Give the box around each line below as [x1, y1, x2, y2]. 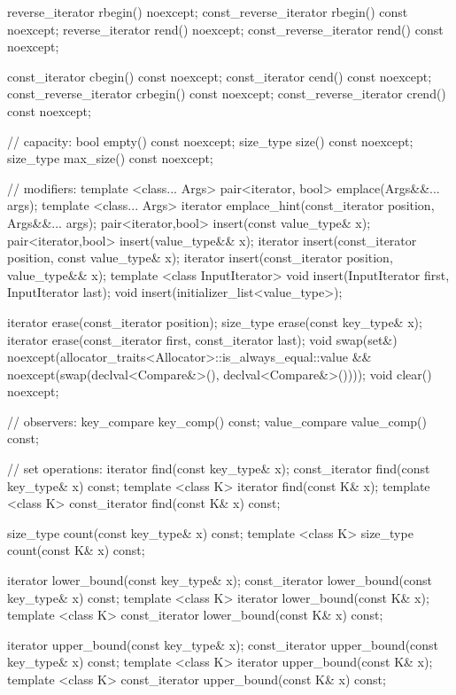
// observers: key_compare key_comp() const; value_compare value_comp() [7, 411, 427, 430]
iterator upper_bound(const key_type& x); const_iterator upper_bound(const [7, 635, 439, 653]
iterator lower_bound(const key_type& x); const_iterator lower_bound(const [7, 571, 433, 590]
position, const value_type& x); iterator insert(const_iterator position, [7, 248, 393, 267]
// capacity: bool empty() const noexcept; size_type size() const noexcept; [7, 131, 413, 150]
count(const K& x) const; [7, 541, 145, 559]
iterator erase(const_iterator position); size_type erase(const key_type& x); [7, 312, 422, 331]
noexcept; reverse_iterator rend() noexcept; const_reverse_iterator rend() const [7, 20, 444, 38]
